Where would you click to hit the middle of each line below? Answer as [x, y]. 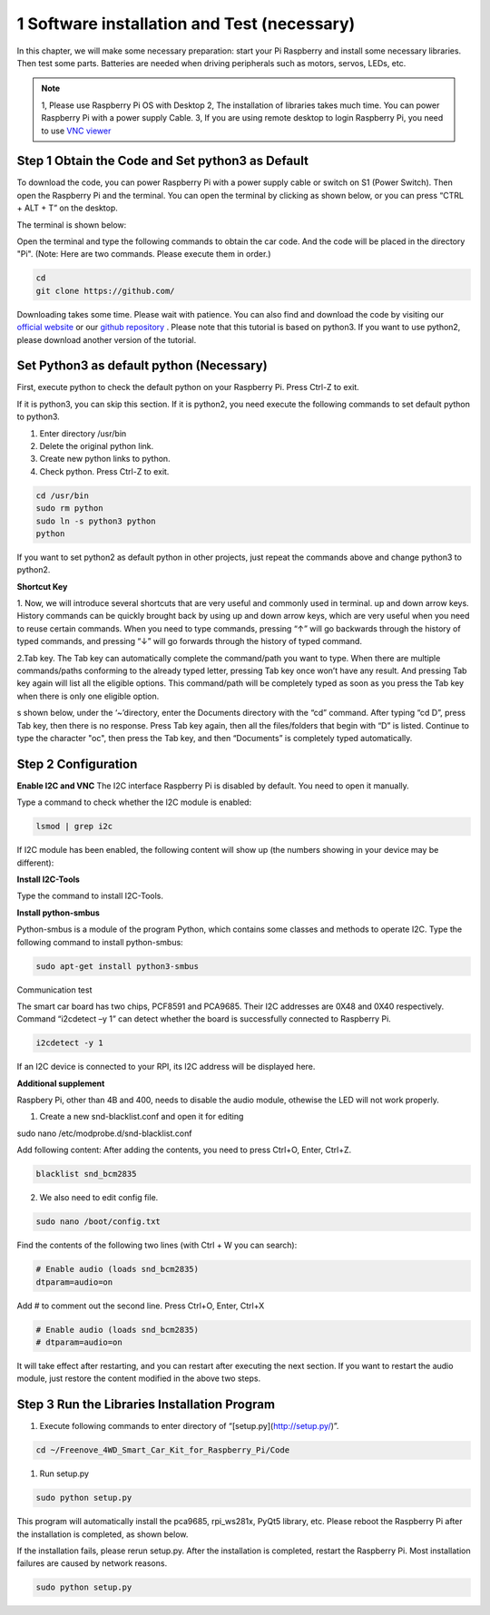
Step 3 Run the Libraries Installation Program [146, 1405]
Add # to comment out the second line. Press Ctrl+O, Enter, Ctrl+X [141, 1306]
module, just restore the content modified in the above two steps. [139, 1378]
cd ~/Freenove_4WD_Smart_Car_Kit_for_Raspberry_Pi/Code [163, 1450]
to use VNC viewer [76, 131]
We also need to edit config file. [99, 1198]
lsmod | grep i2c [74, 827]
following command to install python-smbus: [100, 942]
